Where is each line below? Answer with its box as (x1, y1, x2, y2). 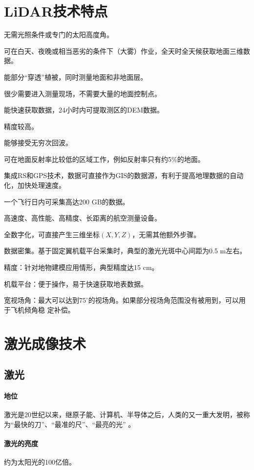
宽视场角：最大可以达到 (4, 295, 79, 305)
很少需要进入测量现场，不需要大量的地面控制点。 (4, 88, 161, 98)
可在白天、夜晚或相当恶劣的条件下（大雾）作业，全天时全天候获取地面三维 (4, 45, 243, 56)
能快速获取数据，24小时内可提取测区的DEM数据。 (4, 105, 164, 115)
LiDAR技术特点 (4, 1, 108, 21)
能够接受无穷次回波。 (4, 137, 72, 148)
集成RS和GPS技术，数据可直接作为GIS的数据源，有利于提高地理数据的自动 (4, 170, 244, 180)
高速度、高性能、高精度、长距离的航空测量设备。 (4, 213, 161, 223)
